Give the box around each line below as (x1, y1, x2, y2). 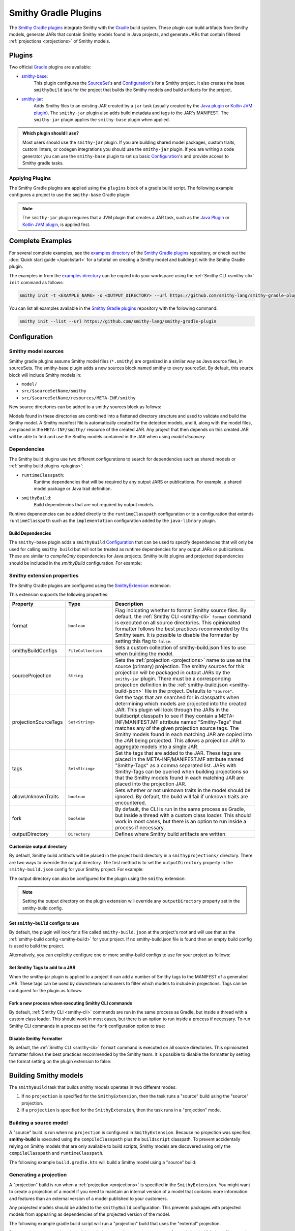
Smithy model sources (9, 348, 64, 355)
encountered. (115, 799, 147, 806)
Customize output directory (9, 843, 67, 849)
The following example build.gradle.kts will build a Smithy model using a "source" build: (9, 1159, 197, 1165)
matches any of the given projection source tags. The (115, 725, 239, 732)
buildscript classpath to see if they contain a (115, 713, 218, 719)
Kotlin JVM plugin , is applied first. (22, 222, 90, 227)
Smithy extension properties (9, 572, 79, 579)
